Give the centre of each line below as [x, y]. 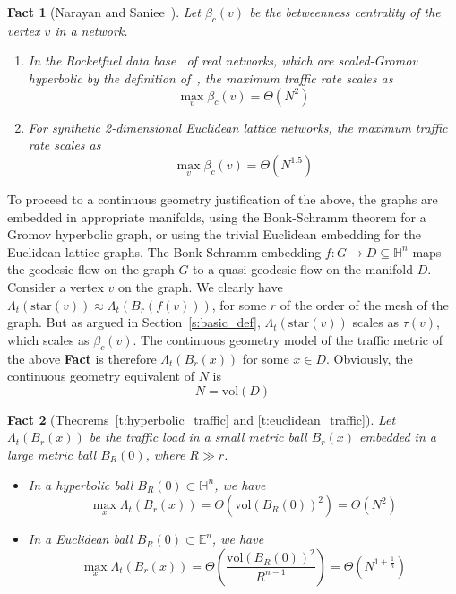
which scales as [48, 339]
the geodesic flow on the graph [91, 269]
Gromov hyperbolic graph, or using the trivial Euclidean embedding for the [214, 234]
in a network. [91, 30]
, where [165, 454]
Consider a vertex [56, 286]
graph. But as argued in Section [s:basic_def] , [134, 322]
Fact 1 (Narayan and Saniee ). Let [104, 12]
